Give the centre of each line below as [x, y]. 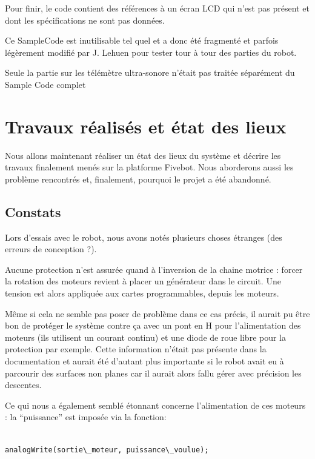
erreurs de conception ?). [51, 249]
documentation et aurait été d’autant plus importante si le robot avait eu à [144, 361]
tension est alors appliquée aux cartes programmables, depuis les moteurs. [142, 293]
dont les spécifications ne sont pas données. [85, 20]
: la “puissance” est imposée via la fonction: [86, 417]
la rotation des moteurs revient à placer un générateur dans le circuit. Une [143, 281]
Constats [33, 211]
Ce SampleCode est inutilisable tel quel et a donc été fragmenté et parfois [142, 40]
